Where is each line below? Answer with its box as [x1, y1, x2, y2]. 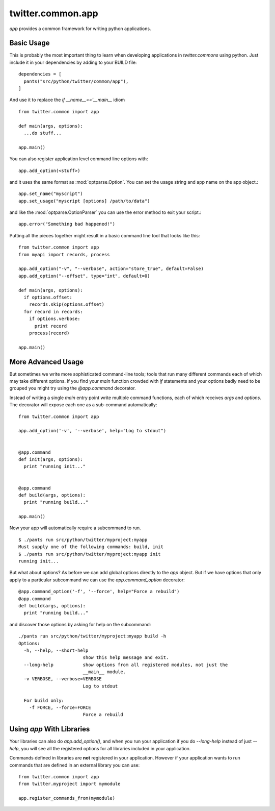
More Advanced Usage [9, 357, 84, 366]
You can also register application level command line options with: [9, 156, 148, 162]
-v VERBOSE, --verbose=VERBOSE [23, 676, 102, 682]
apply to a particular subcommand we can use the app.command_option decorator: [9, 577, 185, 583]
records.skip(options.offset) [29, 302, 104, 307]
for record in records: [23, 309, 84, 314]
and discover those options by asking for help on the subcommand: [9, 621, 151, 627]
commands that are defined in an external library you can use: [9, 762, 140, 768]
